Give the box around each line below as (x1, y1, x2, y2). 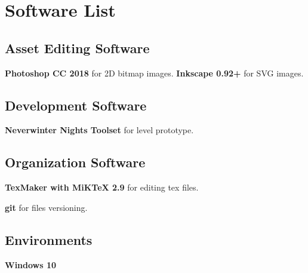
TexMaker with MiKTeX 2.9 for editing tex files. (5, 181, 199, 194)
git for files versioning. (5, 201, 88, 213)
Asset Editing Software (5, 38, 150, 57)
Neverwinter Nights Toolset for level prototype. (5, 124, 194, 136)
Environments (5, 230, 93, 249)
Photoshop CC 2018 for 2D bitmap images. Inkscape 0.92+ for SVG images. (5, 66, 304, 79)
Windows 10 (5, 258, 57, 271)
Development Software (5, 96, 147, 114)
